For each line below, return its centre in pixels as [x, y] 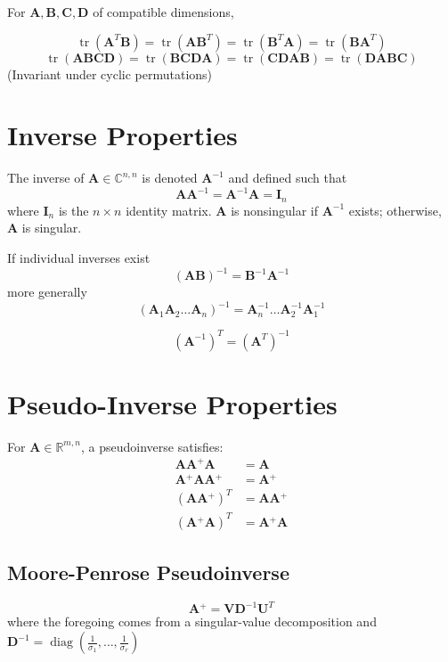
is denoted [170, 178]
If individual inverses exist [79, 258]
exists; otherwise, [395, 210]
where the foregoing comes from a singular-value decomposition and [192, 621]
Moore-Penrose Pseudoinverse [148, 572]
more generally [47, 292]
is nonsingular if [274, 210]
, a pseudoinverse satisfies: [152, 446]
